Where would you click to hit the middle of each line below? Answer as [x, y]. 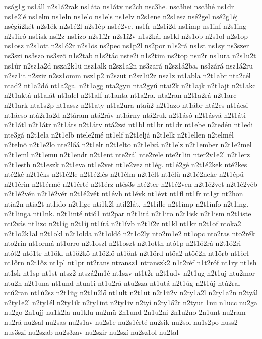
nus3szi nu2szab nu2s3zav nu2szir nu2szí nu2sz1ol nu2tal [91, 332]
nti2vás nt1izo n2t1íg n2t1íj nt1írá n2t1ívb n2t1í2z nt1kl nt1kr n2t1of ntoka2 [123, 223]
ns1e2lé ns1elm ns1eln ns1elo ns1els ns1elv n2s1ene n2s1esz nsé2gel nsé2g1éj [121, 16]
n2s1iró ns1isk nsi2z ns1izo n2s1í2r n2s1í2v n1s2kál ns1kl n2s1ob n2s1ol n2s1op [126, 36]
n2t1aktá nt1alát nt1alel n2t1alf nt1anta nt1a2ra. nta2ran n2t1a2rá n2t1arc [120, 95]
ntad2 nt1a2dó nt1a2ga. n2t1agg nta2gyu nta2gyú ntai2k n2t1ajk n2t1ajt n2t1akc [130, 85]
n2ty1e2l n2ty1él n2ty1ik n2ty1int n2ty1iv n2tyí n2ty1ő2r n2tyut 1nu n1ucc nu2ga [131, 302]
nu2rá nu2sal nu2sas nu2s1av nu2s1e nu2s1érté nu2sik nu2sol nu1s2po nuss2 [121, 322]
